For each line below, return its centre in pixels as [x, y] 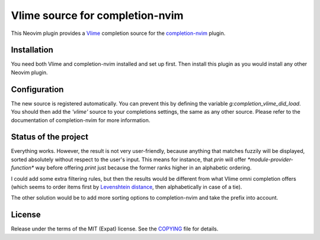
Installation [32, 50]
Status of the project [50, 137]
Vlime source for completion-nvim [97, 15]
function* [23, 168]
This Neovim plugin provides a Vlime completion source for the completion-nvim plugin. [118, 33]
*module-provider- [270, 159]
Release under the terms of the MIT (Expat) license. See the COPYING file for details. [115, 229]
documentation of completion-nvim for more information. [81, 120]
